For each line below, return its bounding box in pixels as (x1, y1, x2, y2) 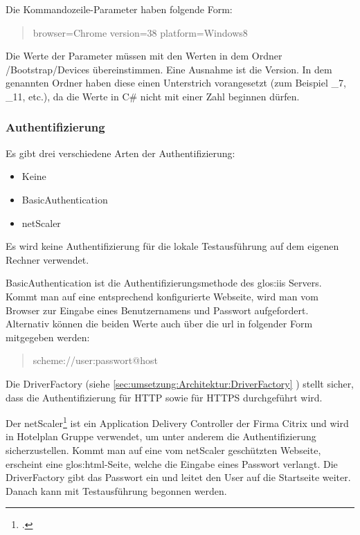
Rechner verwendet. (6, 252, 89, 266)
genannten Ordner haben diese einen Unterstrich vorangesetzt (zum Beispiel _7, (6, 75, 346, 90)
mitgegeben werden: (6, 329, 90, 344)
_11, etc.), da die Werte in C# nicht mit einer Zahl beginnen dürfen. (6, 89, 300, 103)
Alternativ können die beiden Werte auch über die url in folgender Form (6, 316, 313, 331)
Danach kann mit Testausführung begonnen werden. (6, 483, 227, 498)
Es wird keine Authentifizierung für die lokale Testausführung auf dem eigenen (6, 239, 339, 253)
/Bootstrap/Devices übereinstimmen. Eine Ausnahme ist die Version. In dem (6, 62, 332, 76)
